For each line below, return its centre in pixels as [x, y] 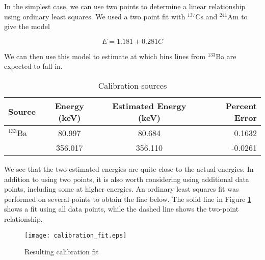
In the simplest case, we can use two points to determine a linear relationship [125, 6]
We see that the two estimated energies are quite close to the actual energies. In [129, 168]
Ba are [226, 56]
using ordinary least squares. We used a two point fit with [95, 16]
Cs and [206, 16]
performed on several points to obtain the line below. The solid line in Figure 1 [128, 199]
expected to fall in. [33, 66]
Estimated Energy [149, 106]
